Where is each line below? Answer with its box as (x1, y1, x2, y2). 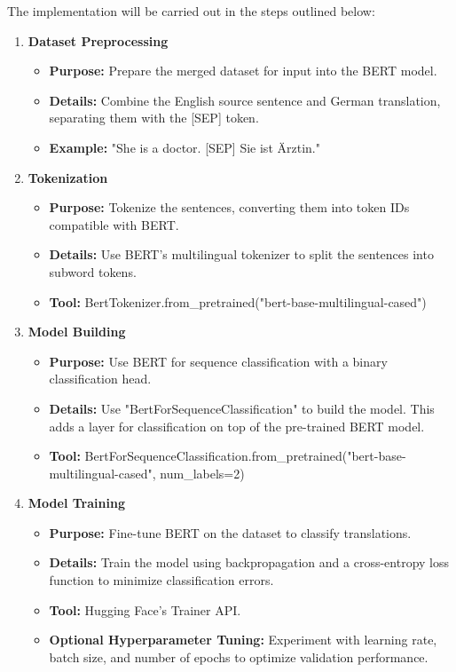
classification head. (49, 369, 152, 388)
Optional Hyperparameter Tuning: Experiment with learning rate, (49, 630, 437, 649)
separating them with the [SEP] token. (49, 108, 259, 127)
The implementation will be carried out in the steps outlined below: (7, 2, 375, 20)
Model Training (28, 494, 125, 512)
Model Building (28, 322, 126, 341)
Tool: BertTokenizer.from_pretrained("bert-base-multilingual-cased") (49, 292, 427, 311)
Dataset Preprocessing (28, 31, 169, 50)
